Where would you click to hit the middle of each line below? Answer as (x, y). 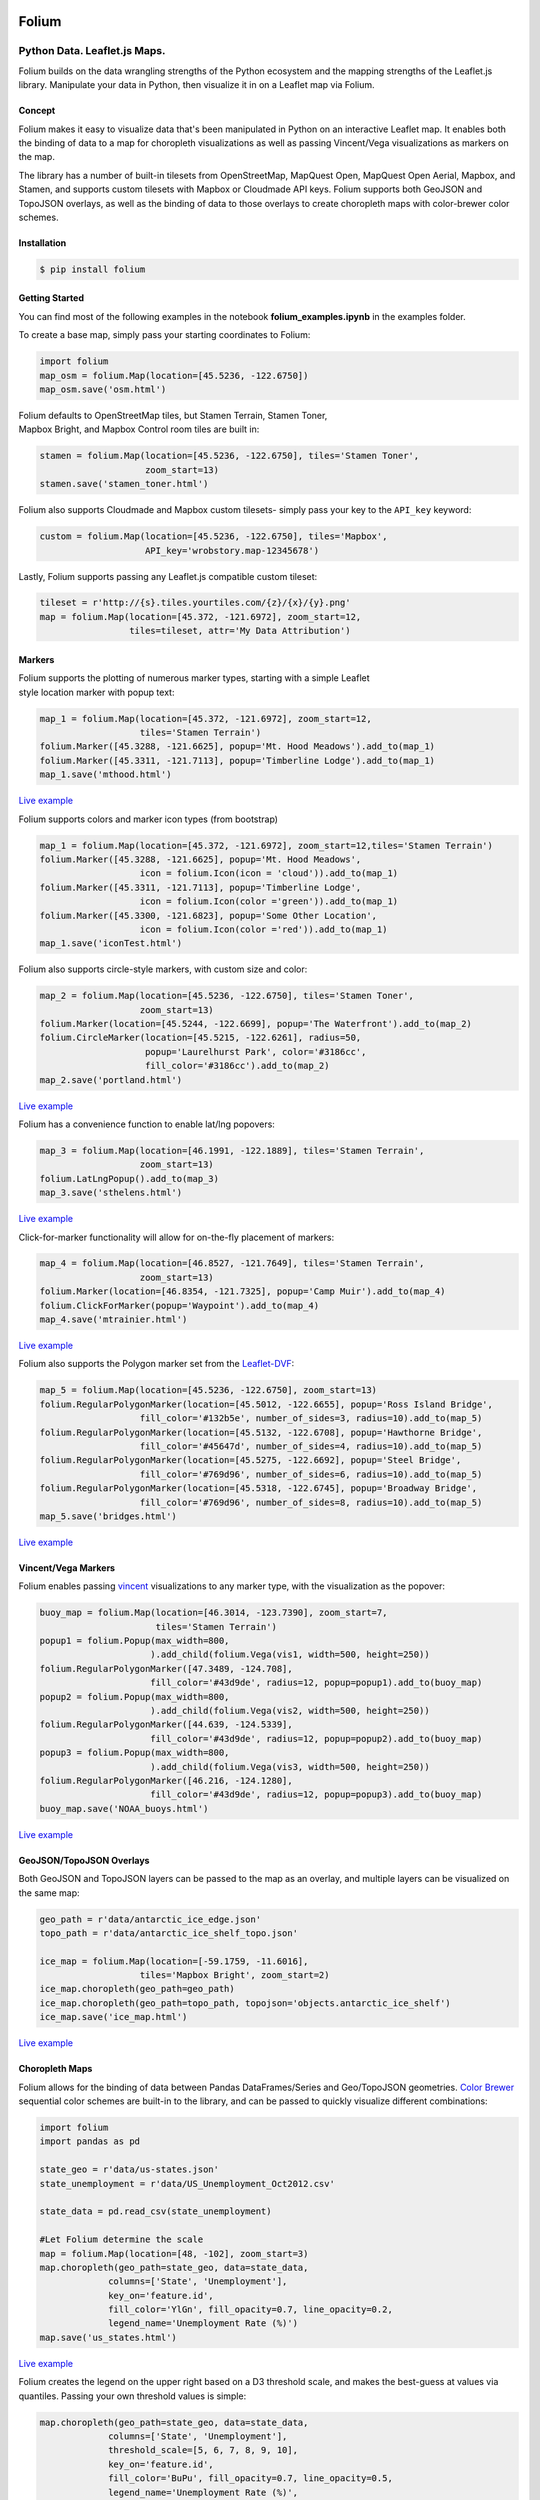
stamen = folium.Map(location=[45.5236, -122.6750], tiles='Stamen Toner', (229, 456)
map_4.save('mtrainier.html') (113, 1319)
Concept (37, 111)
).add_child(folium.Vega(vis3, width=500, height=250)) (290, 1766)
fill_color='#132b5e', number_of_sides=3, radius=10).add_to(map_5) (311, 1418)
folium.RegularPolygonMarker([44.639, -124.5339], (166, 1724)
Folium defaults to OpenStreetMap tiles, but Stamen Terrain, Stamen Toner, (173, 415)
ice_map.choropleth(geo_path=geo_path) (137, 1989)
